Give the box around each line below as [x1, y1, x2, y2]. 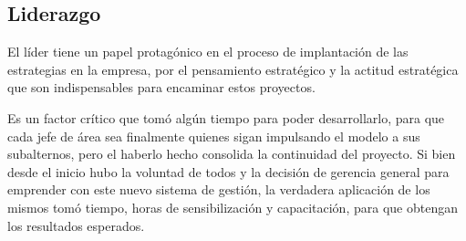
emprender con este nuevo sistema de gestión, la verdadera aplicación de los [7, 180, 430, 199]
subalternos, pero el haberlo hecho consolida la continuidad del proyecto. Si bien [7, 144, 456, 163]
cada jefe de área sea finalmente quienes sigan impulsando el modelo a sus [7, 126, 420, 145]
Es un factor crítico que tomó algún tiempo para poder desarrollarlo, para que [7, 108, 445, 127]
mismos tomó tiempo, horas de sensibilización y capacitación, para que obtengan [7, 197, 458, 216]
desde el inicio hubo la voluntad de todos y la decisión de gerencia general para [7, 162, 450, 181]
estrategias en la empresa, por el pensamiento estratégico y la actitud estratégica [7, 59, 459, 79]
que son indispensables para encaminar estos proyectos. [7, 78, 316, 97]
